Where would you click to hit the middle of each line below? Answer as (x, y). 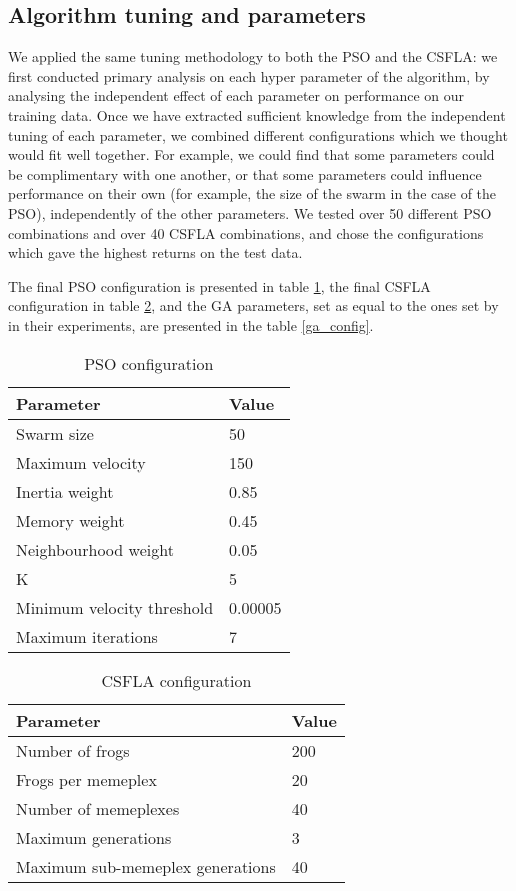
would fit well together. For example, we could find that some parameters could (251, 154)
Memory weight (70, 520)
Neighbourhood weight (95, 549)
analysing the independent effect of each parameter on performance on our (236, 95)
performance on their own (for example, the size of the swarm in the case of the (252, 193)
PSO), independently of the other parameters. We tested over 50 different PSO (250, 212)
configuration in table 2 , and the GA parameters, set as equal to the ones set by (253, 305)
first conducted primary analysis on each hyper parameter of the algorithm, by (249, 75)
